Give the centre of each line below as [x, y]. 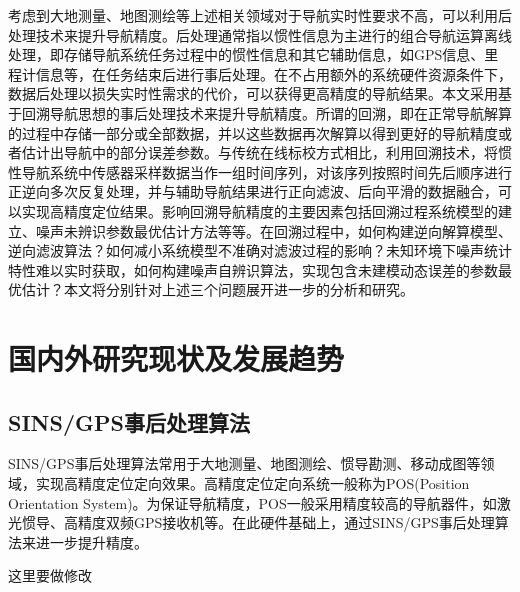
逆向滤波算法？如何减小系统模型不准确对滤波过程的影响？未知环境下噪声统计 [260, 250]
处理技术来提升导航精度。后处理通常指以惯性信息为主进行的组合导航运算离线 [260, 34]
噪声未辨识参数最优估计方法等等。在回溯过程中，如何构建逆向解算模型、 [273, 230]
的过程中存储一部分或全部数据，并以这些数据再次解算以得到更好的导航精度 [253, 132]
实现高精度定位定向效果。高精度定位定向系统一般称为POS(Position [252, 483]
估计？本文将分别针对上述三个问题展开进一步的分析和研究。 [217, 289]
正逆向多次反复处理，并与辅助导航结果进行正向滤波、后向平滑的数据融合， [253, 191]
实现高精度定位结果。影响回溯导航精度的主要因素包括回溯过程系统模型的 [259, 210]
